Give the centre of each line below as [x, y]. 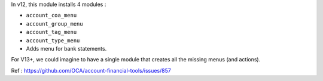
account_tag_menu [51, 32]
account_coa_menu [51, 15]
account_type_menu [53, 40]
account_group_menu [54, 24]
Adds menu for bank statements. [66, 48]
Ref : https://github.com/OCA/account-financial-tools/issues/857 [91, 70]
